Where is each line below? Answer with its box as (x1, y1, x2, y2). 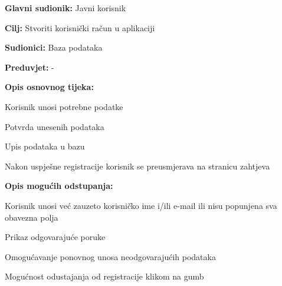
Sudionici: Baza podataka (5, 41, 103, 54)
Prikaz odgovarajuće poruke (5, 231, 106, 243)
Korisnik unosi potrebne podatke (5, 100, 123, 112)
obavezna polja (5, 211, 58, 223)
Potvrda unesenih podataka (5, 120, 104, 132)
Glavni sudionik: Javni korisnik (5, 2, 126, 14)
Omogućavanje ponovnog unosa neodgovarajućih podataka (5, 250, 216, 262)
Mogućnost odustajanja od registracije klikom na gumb (5, 270, 204, 282)
